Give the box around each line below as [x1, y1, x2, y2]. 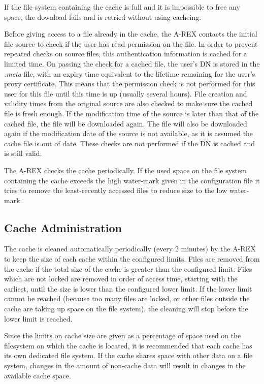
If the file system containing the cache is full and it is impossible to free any [4, 2, 240, 12]
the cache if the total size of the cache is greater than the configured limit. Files [4, 263, 252, 274]
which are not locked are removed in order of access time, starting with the [4, 273, 238, 284]
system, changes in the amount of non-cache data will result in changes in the [4, 360, 246, 371]
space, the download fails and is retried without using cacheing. [4, 11, 202, 22]
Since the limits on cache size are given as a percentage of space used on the [4, 330, 241, 341]
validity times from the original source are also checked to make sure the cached [4, 98, 253, 109]
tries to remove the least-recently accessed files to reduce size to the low [4, 185, 227, 196]
